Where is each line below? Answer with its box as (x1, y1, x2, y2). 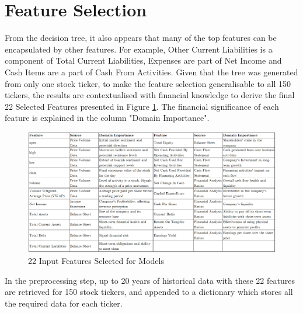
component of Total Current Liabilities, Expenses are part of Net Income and (5, 54, 282, 67)
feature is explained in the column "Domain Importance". (5, 112, 210, 124)
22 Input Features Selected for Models (28, 255, 164, 267)
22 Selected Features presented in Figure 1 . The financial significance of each (5, 100, 279, 112)
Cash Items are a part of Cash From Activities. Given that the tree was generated (5, 65, 298, 78)
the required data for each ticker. (5, 297, 123, 309)
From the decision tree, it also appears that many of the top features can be (5, 32, 277, 44)
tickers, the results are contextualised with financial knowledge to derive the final (5, 89, 295, 101)
